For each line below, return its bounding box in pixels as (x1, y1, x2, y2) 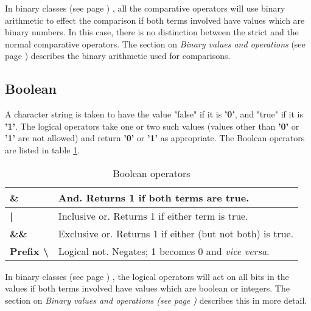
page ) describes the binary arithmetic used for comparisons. (5, 49, 231, 62)
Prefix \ (10, 243, 49, 258)
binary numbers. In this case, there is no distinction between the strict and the (5, 26, 299, 38)
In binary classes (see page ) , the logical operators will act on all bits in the (5, 270, 289, 282)
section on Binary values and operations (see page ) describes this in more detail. (5, 293, 307, 306)
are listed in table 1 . (5, 143, 80, 156)
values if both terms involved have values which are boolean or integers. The (5, 282, 290, 295)
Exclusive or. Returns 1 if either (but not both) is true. (58, 226, 294, 240)
